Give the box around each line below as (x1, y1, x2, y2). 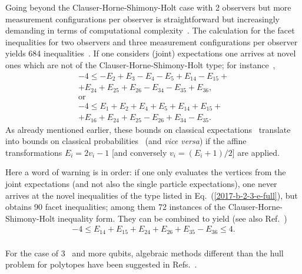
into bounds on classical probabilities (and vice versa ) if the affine (5, 135, 247, 147)
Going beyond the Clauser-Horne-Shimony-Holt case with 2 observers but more (5, 1, 291, 13)
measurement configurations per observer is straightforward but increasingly (5, 12, 280, 25)
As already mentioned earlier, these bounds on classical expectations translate (5, 123, 291, 135)
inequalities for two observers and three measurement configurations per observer (5, 35, 298, 48)
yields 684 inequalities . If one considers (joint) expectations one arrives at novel (5, 47, 296, 59)
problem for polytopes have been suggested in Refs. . (5, 258, 197, 270)
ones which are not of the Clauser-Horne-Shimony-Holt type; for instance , (5, 58, 276, 71)
